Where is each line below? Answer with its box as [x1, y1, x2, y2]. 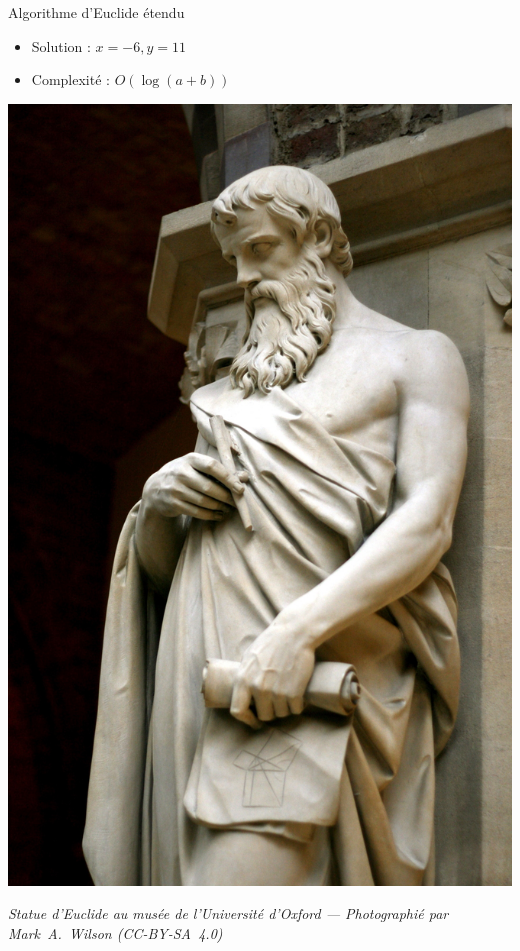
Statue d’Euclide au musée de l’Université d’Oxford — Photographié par [8, 903, 449, 924]
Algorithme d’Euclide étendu [8, 2, 185, 22]
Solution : [31, 35, 91, 56]
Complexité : [31, 69, 110, 90]
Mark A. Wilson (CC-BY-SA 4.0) [8, 922, 223, 943]
